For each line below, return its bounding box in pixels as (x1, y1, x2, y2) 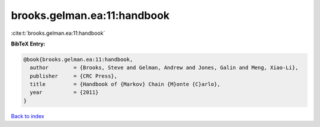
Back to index (11, 112, 44, 119)
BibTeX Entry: (11, 40, 46, 47)
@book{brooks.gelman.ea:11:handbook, (23, 56, 133, 63)
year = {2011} (30, 89, 99, 96)
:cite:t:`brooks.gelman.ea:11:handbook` (11, 30, 105, 37)
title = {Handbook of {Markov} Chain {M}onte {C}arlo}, (30, 81, 220, 88)
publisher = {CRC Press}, (30, 73, 118, 79)
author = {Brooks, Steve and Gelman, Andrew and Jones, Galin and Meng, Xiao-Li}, (30, 64, 299, 71)
